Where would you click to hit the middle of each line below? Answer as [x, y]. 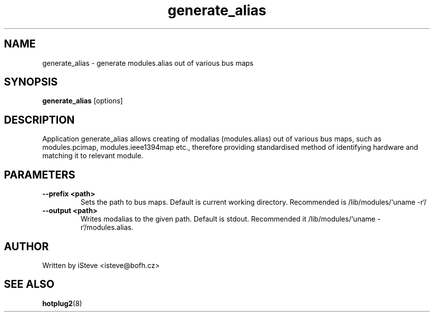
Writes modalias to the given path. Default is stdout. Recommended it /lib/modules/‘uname [228, 219]
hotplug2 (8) [62, 303]
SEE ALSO [29, 284]
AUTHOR [27, 246]
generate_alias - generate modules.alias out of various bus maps [148, 63]
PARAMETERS [40, 175]
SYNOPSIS [31, 82]
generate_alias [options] [82, 101]
